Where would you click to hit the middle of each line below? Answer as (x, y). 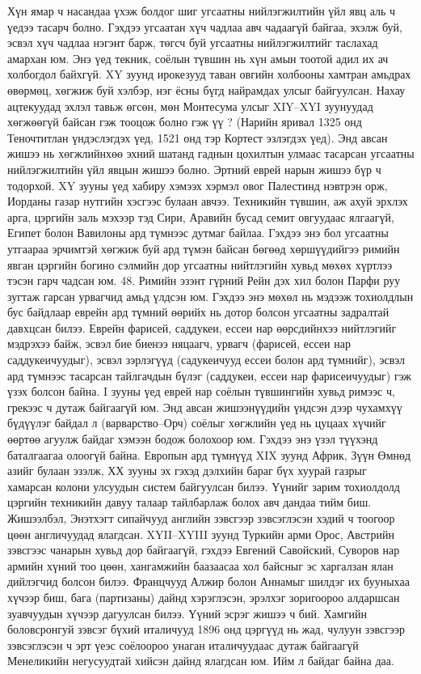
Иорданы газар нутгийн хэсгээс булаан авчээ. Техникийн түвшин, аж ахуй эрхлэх (208, 201)
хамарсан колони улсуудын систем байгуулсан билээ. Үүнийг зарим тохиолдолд (204, 486)
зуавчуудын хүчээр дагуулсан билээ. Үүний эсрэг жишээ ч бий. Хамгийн (187, 613)
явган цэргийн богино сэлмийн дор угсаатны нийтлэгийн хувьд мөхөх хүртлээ (200, 264)
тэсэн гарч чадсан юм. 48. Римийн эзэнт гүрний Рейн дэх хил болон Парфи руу (204, 280)
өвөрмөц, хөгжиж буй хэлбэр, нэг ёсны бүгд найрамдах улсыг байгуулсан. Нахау (206, 89)
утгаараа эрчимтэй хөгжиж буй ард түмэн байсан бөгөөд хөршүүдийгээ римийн (204, 248)
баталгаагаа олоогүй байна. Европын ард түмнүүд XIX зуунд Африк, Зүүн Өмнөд (209, 454)
